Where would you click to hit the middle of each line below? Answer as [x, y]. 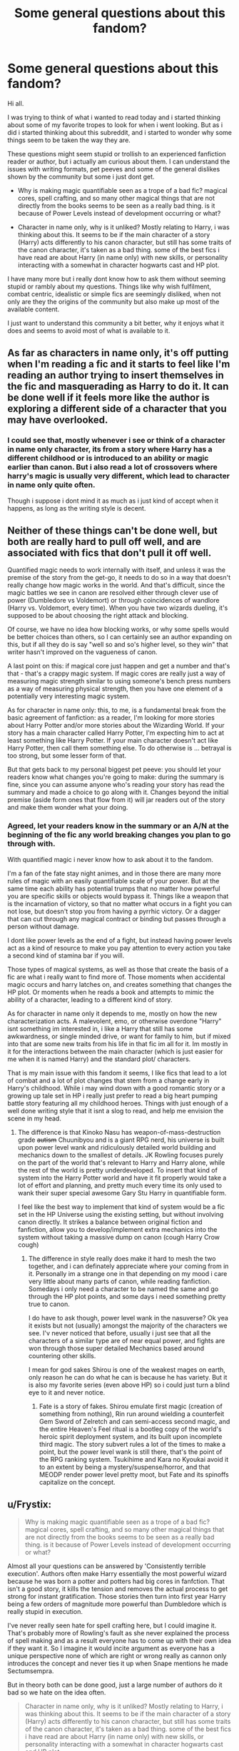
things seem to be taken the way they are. [69, 140]
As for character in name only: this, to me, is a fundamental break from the [117, 710]
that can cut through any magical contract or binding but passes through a [117, 918]
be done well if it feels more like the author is [108, 398]
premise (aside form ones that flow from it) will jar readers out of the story [116, 800]
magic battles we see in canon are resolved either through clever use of [113, 593]
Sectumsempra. [31, 1671]
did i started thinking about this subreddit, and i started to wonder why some [120, 132]
